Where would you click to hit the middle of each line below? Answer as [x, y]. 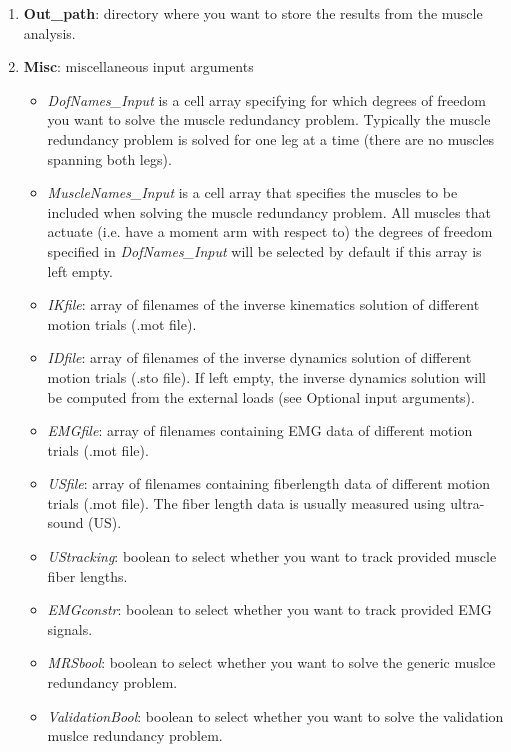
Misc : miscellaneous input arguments [138, 66]
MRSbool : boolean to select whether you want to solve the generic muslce [271, 662]
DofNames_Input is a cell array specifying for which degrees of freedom [266, 99]
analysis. [49, 32]
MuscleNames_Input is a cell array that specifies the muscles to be [252, 192]
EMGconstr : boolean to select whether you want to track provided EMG [269, 609]
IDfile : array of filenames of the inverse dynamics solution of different [259, 357]
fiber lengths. [87, 575]
